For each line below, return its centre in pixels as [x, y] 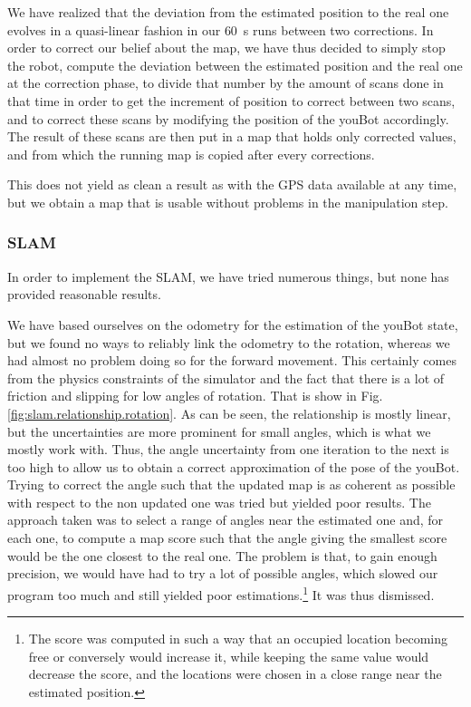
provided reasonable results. [84, 294]
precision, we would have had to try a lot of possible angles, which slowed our [223, 573]
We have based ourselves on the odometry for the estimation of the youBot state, [233, 324]
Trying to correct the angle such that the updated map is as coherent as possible [231, 484]
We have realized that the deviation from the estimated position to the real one [228, 12]
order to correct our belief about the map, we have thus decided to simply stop [226, 48]
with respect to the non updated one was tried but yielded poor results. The [219, 502]
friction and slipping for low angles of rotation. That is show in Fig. [195, 396]
